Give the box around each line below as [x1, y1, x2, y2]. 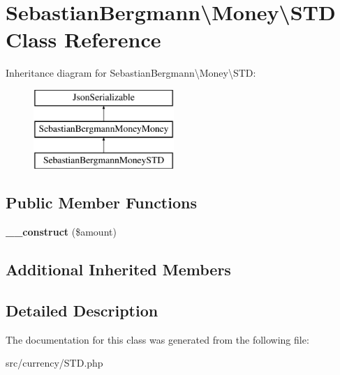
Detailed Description [6, 299, 158, 321]
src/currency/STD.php [6, 355, 103, 370]
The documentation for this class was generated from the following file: [6, 332, 309, 346]
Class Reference [6, 25, 161, 54]
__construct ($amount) [6, 224, 117, 239]
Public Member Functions [6, 192, 197, 213]
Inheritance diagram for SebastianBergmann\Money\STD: [6, 66, 256, 80]
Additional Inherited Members [6, 259, 231, 280]
